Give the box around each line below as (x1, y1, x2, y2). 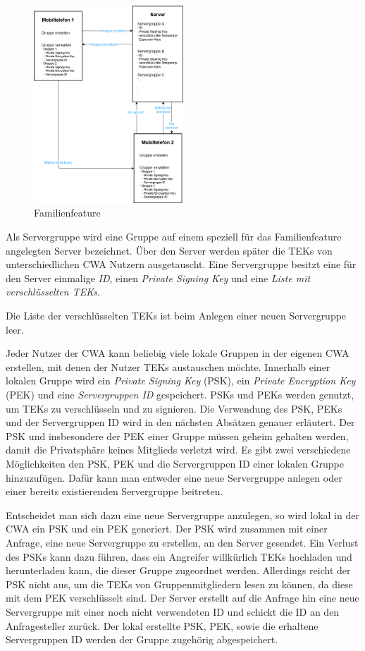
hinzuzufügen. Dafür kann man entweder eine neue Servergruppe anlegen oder (6, 470, 342, 485)
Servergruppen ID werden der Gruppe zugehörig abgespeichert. (6, 632, 278, 647)
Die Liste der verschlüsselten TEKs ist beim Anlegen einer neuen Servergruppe (6, 308, 347, 323)
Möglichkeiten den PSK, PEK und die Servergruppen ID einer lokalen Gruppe (6, 456, 344, 470)
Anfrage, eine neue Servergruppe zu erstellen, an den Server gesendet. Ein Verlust (6, 535, 359, 549)
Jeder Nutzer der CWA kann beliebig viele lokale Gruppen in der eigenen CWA (6, 346, 349, 360)
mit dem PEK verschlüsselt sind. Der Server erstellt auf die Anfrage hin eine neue (6, 590, 359, 605)
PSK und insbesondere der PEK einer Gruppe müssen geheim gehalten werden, (6, 428, 349, 443)
